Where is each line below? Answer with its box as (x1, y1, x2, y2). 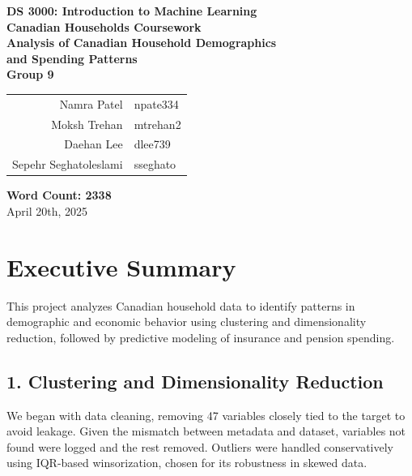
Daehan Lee (64, 135, 123, 152)
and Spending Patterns (6, 49, 138, 66)
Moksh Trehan (51, 115, 123, 132)
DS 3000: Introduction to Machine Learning (6, 2, 257, 19)
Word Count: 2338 (6, 187, 112, 204)
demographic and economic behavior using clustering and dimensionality (6, 313, 367, 330)
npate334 (134, 95, 179, 112)
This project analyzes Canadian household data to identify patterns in (6, 297, 355, 314)
